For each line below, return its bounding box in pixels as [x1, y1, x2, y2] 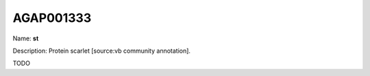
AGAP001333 [12, 10, 92, 25]
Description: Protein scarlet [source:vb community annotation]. [12, 47, 191, 55]
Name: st [12, 34, 39, 42]
